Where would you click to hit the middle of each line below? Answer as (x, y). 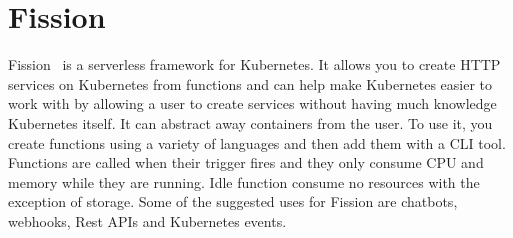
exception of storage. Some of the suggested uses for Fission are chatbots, (233, 201)
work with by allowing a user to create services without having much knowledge (252, 103)
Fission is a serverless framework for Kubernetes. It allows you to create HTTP (254, 64)
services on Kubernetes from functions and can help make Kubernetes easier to (250, 83)
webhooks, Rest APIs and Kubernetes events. (147, 220)
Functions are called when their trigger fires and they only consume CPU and (246, 162)
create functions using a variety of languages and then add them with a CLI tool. (257, 142)
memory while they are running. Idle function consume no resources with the (244, 181)
